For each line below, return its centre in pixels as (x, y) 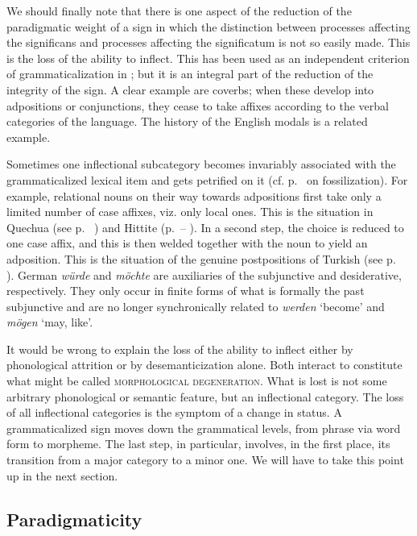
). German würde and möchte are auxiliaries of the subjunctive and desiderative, (204, 274)
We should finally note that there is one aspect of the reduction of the (179, 10)
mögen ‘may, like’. (50, 322)
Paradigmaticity (74, 519)
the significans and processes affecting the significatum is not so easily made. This (208, 42)
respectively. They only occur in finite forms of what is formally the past (186, 291)
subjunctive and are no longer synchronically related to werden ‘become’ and (196, 306)
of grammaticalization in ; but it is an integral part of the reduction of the (190, 74)
